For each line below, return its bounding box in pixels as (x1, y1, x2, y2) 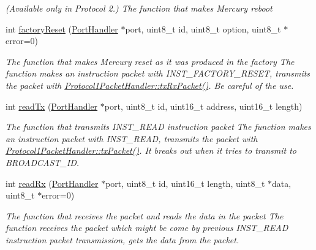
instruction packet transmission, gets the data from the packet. (6, 233, 239, 246)
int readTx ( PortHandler (6, 99, 98, 112)
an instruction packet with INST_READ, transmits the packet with (6, 132, 258, 145)
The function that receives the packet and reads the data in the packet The (6, 209, 284, 222)
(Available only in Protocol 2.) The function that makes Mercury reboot (6, 2, 273, 14)
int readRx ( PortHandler (6, 176, 99, 189)
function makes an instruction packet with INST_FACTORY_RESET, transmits (6, 67, 310, 80)
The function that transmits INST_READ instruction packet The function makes (6, 120, 311, 133)
